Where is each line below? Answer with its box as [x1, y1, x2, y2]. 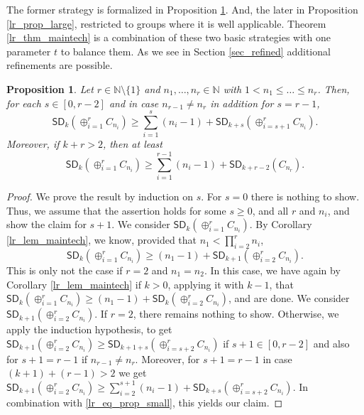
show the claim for [6, 217, 87, 232]
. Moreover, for [135, 351, 200, 366]
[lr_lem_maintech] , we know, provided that [6, 232, 197, 247]
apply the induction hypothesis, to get [6, 322, 172, 337]
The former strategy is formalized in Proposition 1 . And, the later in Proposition [6, 2, 358, 16]
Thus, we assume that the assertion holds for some [6, 203, 226, 217]
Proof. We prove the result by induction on [6, 189, 194, 203]
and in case [109, 95, 159, 110]
